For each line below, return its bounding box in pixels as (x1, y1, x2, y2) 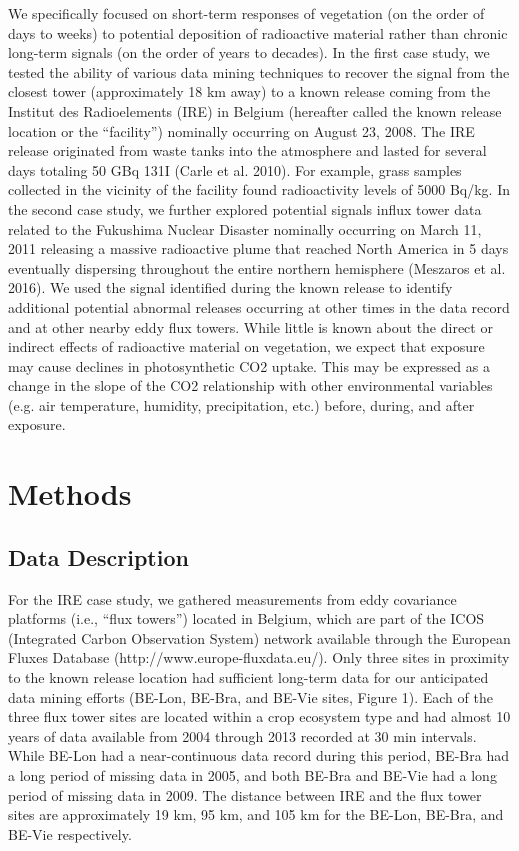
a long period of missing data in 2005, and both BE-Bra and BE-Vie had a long (8, 764, 497, 785)
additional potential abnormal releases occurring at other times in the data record (8, 296, 510, 317)
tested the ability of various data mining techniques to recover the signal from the (8, 61, 510, 82)
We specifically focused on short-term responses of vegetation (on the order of (8, 3, 485, 23)
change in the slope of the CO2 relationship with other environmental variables (8, 375, 493, 396)
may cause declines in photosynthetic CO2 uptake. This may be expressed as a (8, 355, 490, 376)
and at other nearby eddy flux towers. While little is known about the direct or (8, 316, 493, 337)
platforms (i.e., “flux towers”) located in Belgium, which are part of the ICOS (8, 608, 485, 629)
